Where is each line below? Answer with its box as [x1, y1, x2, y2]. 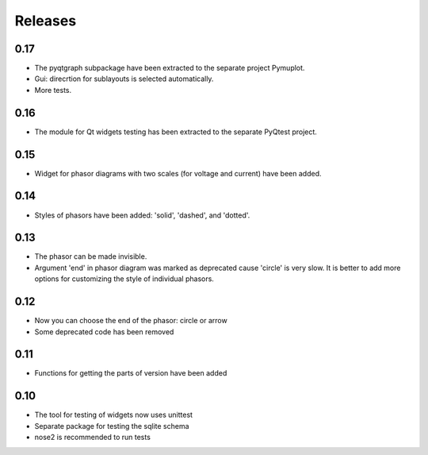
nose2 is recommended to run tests [34, 433, 151, 442]
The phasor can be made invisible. [34, 252, 147, 261]
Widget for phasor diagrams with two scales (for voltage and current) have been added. [34, 168, 322, 178]
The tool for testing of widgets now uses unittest [34, 410, 193, 420]
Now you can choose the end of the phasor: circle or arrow [34, 316, 227, 326]
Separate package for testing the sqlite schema [34, 421, 189, 430]
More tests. [34, 85, 72, 94]
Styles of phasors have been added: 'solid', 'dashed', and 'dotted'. [34, 210, 250, 220]
